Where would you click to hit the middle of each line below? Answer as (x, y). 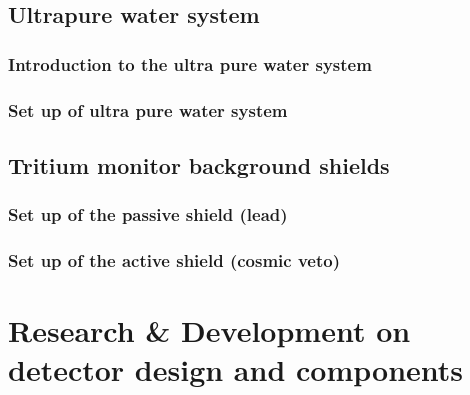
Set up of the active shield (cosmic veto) (174, 260)
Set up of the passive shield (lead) (148, 214)
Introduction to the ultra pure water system (190, 63)
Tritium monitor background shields (199, 164)
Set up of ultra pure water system (148, 109)
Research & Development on (209, 330)
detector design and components (236, 369)
